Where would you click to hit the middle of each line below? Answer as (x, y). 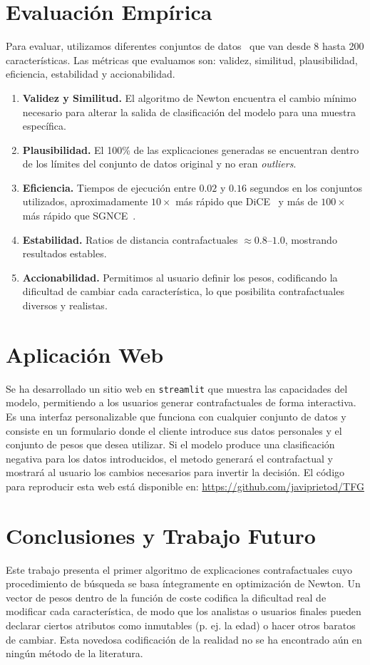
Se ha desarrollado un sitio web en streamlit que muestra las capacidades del (177, 388)
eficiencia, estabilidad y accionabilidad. (91, 74)
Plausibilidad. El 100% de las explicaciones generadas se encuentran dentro (191, 149)
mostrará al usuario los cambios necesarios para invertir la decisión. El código (175, 472)
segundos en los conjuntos (306, 187)
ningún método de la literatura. (74, 653)
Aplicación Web (85, 354)
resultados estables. (65, 253)
